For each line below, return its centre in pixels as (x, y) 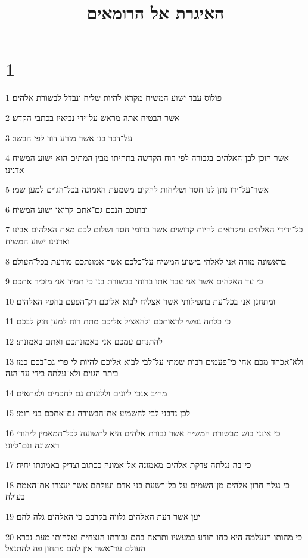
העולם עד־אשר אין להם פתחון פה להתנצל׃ (76, 548)
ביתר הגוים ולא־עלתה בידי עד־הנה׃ (62, 373)
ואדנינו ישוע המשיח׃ (38, 241)
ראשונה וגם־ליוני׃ (32, 444)
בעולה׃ (15, 496)
